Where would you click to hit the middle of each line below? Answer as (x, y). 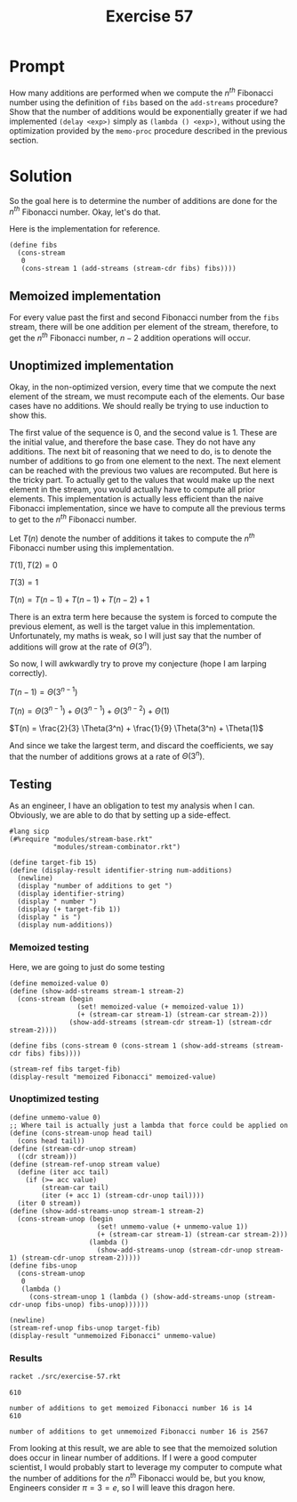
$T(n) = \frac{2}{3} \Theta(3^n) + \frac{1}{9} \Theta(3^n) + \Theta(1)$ (136, 728)
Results (26, 1358)
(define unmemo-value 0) (55, 1117)
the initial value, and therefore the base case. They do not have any (132, 442)
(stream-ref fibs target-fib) (65, 1069)
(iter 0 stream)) (49, 1203)
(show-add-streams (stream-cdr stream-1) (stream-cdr (171, 1022)
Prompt (37, 66)
